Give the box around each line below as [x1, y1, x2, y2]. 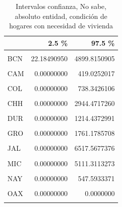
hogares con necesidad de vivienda [9, 20, 113, 31]
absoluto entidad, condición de [14, 10, 108, 21]
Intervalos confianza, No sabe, [15, 1, 107, 11]
